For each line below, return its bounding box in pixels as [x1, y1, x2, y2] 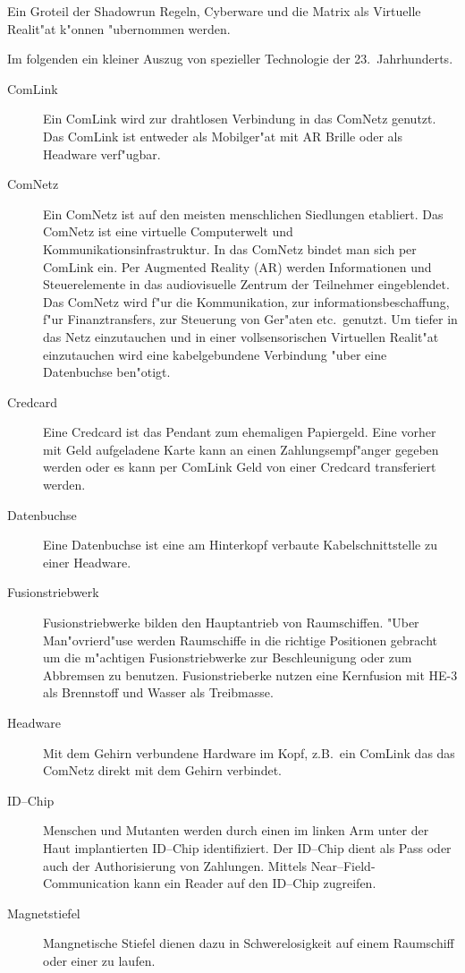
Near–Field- [310, 856, 376, 875]
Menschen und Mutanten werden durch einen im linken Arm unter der [43, 821, 429, 840]
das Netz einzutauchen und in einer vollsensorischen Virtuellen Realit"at [43, 327, 439, 346]
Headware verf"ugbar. [43, 144, 161, 163]
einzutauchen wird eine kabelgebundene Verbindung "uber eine [43, 345, 387, 363]
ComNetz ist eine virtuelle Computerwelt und [43, 222, 293, 241]
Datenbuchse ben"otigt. [43, 363, 171, 381]
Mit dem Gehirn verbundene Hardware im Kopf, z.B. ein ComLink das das [43, 743, 455, 762]
